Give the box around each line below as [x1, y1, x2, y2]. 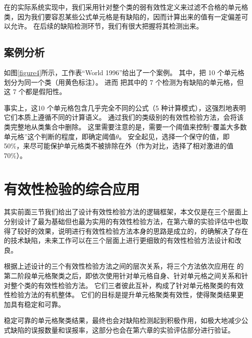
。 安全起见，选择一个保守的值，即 [119, 131, 230, 141]
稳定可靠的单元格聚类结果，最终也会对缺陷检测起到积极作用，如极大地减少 [4, 315, 241, 325]
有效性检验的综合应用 [4, 178, 140, 198]
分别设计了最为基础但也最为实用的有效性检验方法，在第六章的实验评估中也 [4, 216, 241, 226]
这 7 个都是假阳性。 [4, 86, 66, 97]
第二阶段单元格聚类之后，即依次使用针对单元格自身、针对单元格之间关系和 [4, 271, 241, 281]
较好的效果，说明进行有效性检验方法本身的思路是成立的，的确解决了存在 [17, 225, 248, 236]
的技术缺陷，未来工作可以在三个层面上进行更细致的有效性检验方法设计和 [4, 235, 235, 245]
